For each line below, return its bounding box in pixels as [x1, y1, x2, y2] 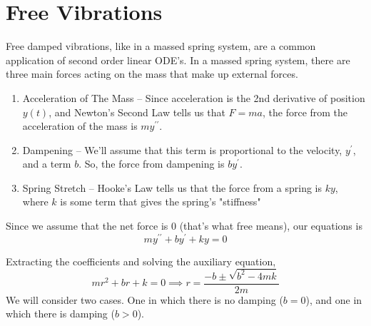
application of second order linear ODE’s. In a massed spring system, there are [6, 52, 350, 67]
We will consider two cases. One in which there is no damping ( [6, 292, 283, 307]
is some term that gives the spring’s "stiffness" [60, 194, 261, 209]
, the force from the [262, 104, 348, 119]
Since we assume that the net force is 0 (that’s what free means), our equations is [6, 218, 362, 233]
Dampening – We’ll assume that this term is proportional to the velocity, [22, 142, 342, 157]
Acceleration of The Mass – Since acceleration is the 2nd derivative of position [22, 90, 365, 105]
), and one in [305, 292, 362, 307]
